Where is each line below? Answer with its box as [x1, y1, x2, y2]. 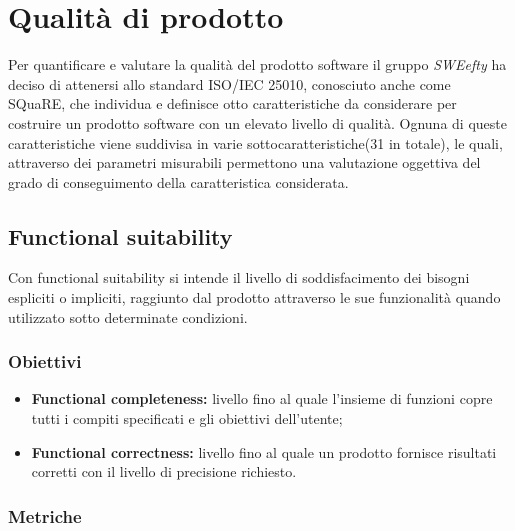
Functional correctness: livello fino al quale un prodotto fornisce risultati [31, 441, 497, 462]
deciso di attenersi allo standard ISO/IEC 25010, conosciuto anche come [8, 73, 451, 94]
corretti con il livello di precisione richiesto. [31, 461, 297, 482]
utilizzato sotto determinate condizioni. [8, 306, 248, 327]
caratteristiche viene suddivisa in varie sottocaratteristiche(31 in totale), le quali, [8, 132, 503, 153]
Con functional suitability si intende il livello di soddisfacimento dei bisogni [8, 267, 470, 288]
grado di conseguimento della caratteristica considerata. [8, 171, 349, 192]
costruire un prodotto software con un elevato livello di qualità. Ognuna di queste [8, 112, 507, 133]
